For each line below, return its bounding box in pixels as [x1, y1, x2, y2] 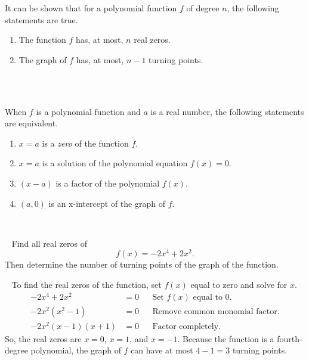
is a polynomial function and [36, 105, 141, 117]
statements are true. [5, 13, 78, 26]
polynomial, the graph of [30, 344, 121, 356]
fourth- [277, 332, 302, 345]
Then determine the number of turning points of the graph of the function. [5, 258, 279, 271]
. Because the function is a [177, 332, 274, 345]
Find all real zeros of [11, 237, 88, 249]
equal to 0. [193, 293, 232, 302]
